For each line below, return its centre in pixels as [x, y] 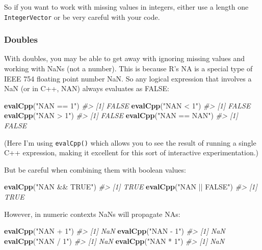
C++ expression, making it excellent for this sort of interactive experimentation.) [132, 152]
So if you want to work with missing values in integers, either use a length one [126, 7]
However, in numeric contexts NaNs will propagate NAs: [92, 214]
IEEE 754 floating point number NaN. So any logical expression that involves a [128, 78]
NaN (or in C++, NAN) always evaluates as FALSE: [87, 88]
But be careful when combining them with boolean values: [95, 169]
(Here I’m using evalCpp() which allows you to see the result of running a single [130, 142]
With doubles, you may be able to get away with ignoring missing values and [125, 58]
